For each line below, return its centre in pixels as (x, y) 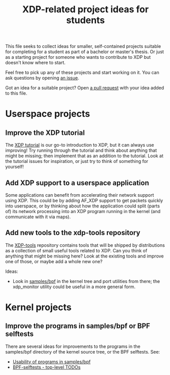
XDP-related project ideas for (86, 9)
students (86, 20)
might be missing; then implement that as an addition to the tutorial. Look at (84, 156)
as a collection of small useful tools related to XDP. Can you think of (76, 250)
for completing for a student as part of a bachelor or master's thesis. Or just (85, 52)
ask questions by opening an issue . (42, 78)
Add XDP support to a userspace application (77, 183)
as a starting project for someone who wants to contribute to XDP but (78, 57)
